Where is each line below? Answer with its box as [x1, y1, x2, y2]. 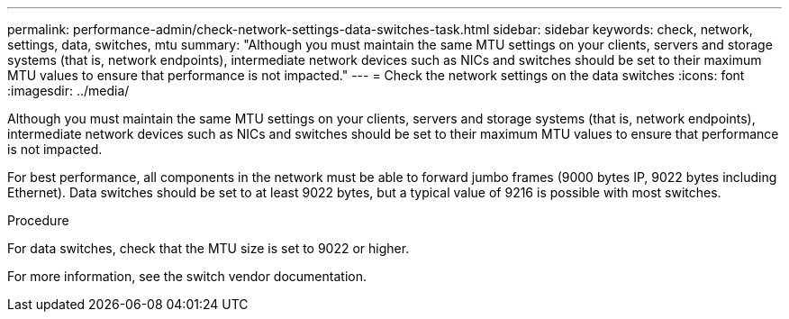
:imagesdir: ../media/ [7, 83, 130, 98]
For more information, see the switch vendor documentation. [7, 269, 367, 284]
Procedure [7, 213, 69, 228]
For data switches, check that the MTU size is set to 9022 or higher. [7, 241, 410, 256]
